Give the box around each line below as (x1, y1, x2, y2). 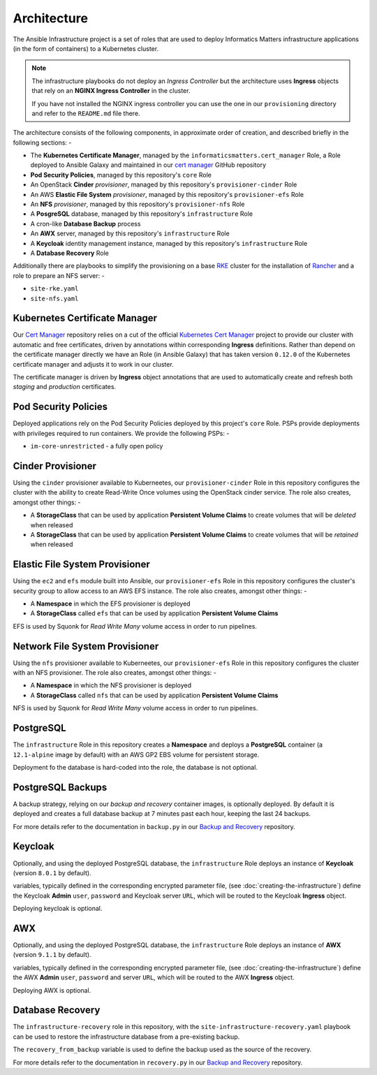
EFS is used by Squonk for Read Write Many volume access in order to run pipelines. (13, 622, 258, 630)
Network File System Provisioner (13, 640, 159, 652)
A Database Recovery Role (30, 249, 110, 257)
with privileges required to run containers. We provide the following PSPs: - (13, 429, 230, 437)
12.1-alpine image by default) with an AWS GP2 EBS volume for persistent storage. (13, 750, 260, 759)
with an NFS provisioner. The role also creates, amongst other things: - (13, 668, 216, 677)
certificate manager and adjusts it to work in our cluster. (13, 360, 174, 368)
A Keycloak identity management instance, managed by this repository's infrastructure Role (30, 239, 308, 247)
